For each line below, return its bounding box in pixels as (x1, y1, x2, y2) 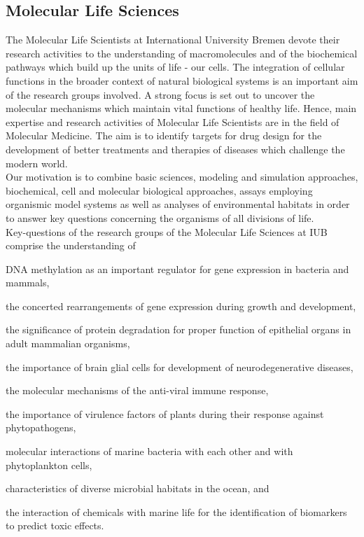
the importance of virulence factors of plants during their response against (6, 406, 324, 421)
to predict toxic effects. (6, 518, 104, 533)
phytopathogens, (6, 420, 76, 435)
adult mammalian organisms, (6, 336, 130, 351)
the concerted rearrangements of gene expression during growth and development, (6, 298, 356, 313)
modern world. (6, 155, 68, 170)
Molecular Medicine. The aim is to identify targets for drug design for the (6, 128, 322, 143)
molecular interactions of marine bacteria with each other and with (6, 444, 293, 459)
